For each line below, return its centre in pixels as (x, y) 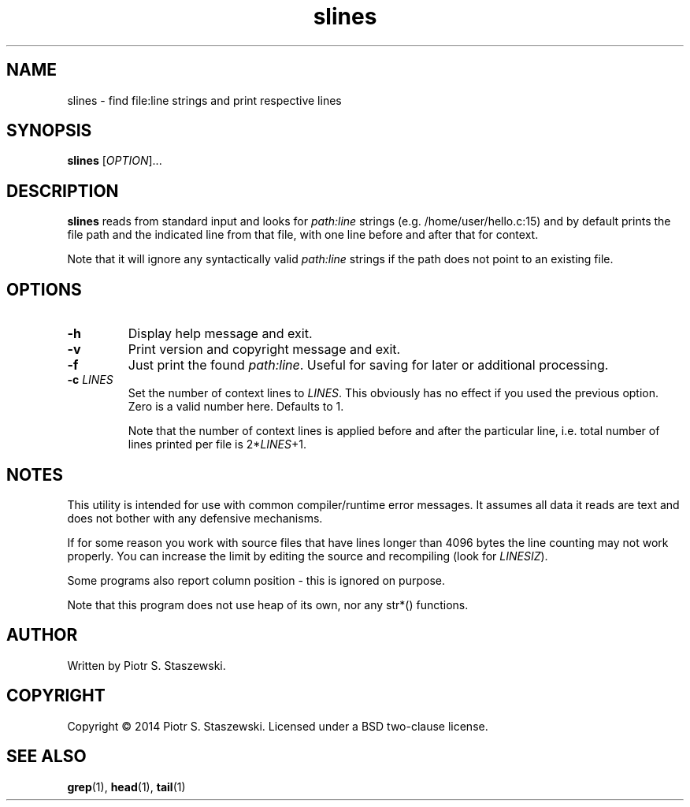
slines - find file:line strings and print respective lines (204, 100)
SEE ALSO (46, 757)
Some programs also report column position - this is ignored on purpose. (256, 580)
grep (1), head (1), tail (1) (126, 787)
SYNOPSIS (49, 131)
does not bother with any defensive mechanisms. (195, 518)
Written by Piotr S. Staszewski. (147, 665)
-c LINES (90, 380)
